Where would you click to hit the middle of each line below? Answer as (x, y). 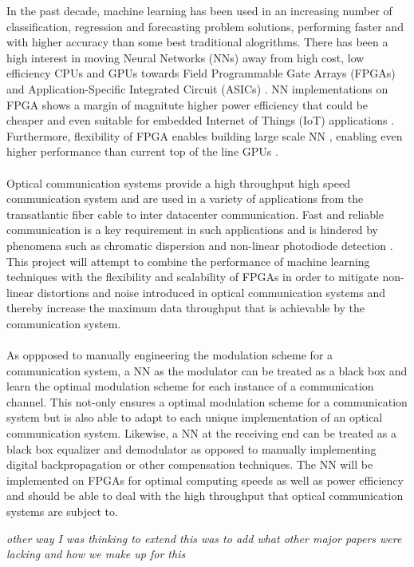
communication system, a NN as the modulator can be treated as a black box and (207, 370)
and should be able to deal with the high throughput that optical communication (205, 496)
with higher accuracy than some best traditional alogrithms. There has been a (197, 42)
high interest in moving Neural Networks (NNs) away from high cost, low (185, 57)
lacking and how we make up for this (96, 554)
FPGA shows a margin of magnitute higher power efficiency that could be (187, 104)
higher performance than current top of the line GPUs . (142, 151)
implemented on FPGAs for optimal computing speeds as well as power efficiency (205, 480)
